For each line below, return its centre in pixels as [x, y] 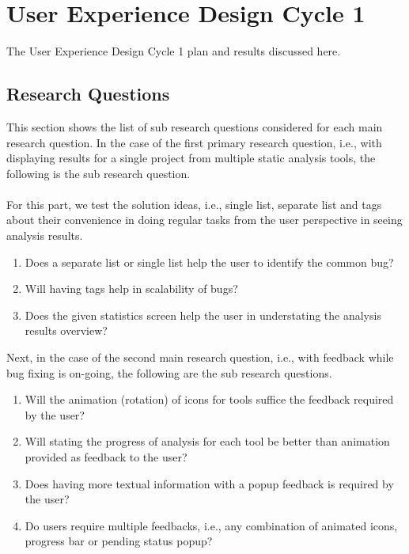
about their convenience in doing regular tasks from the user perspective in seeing [204, 220]
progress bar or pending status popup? [119, 541]
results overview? [66, 330]
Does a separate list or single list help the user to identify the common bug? [209, 262]
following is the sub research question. [98, 173]
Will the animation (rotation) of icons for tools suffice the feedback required [209, 399]
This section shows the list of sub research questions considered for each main [195, 126]
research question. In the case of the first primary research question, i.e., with [194, 142]
